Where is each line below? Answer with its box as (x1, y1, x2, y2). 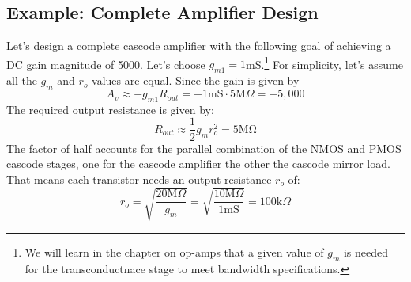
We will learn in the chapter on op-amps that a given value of (25, 243, 324, 260)
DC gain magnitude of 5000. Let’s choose (6, 55, 205, 72)
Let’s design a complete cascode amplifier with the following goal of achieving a (6, 37, 391, 54)
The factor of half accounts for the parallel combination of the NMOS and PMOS (6, 139, 402, 156)
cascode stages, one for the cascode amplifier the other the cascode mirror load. (6, 155, 390, 172)
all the (6, 72, 37, 89)
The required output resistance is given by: (6, 101, 214, 117)
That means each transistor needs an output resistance (6, 170, 272, 187)
